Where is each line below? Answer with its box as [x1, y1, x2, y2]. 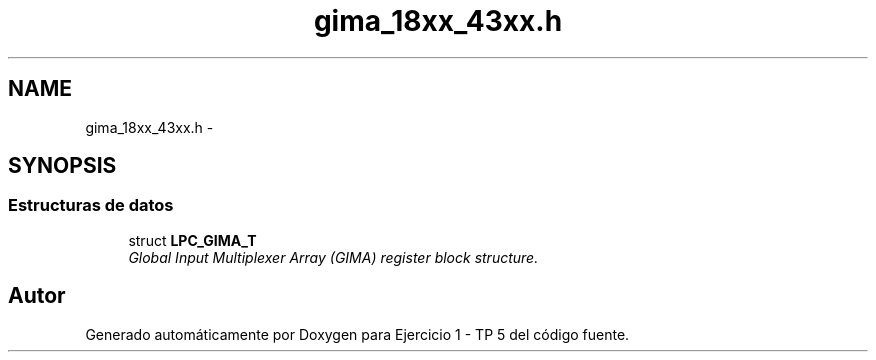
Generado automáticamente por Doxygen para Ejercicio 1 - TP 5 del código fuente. [85, 325, 630, 343]
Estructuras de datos [8, 195, 174, 216]
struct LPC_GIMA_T [128, 231, 257, 249]
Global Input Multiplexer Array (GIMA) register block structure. [128, 248, 539, 266]
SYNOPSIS [8, 153, 117, 179]
